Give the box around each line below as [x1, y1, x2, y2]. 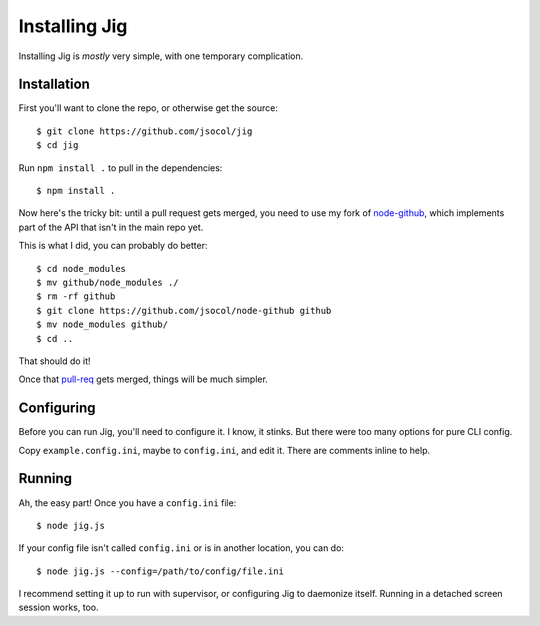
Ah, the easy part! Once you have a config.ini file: [18, 496, 237, 509]
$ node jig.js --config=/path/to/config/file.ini [36, 565, 285, 577]
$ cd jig [36, 140, 79, 151]
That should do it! [18, 355, 91, 367]
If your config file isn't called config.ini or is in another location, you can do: [18, 542, 345, 554]
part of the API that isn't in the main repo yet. [18, 221, 204, 233]
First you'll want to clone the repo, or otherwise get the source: [18, 102, 279, 114]
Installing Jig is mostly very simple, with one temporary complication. [18, 50, 304, 62]
